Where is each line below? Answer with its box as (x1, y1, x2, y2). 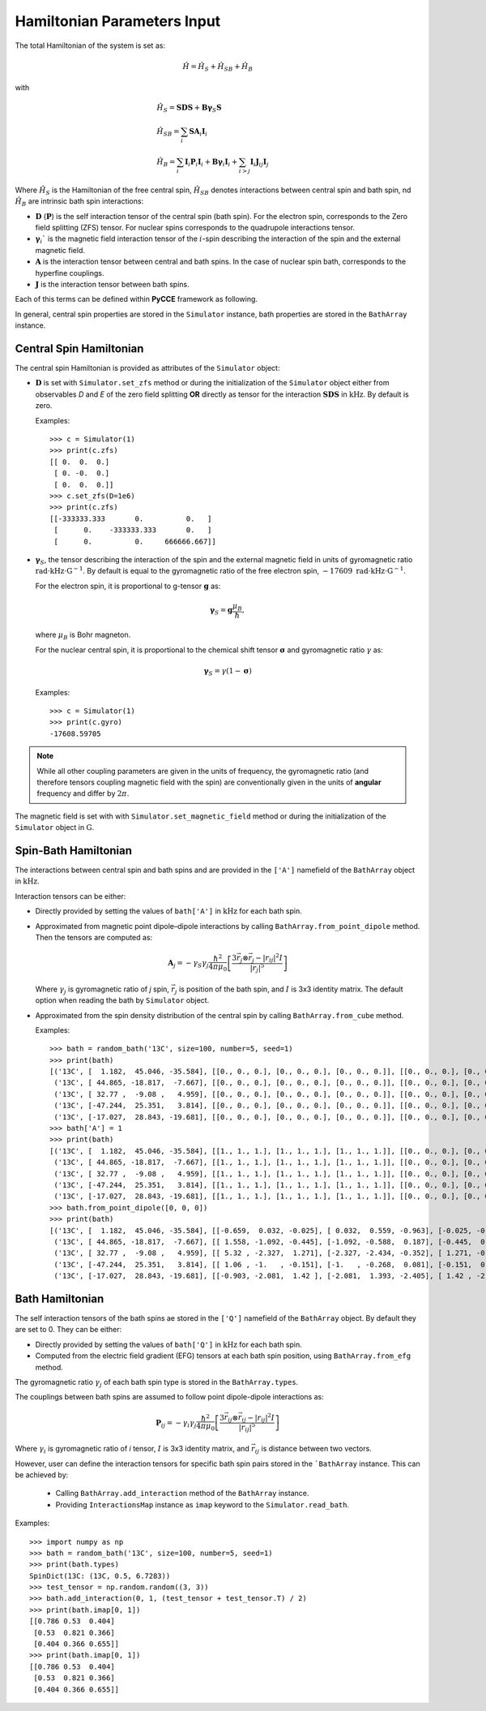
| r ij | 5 (238, 1421, 256, 1434)
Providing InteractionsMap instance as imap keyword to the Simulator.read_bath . (55, 1499, 350, 1509)
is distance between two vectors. (261, 1444, 372, 1454)
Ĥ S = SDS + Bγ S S (156, 103, 222, 114)
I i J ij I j (249, 157, 269, 168)
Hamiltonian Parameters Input (15, 12, 221, 30)
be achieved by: (15, 1469, 69, 1480)
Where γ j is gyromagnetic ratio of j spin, (35, 984, 170, 995)
